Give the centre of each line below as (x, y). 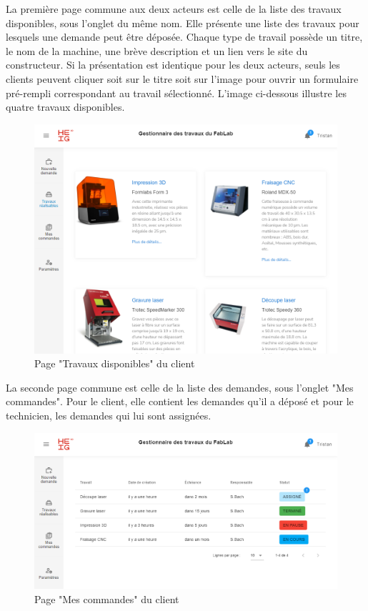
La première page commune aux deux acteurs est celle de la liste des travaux (174, 9)
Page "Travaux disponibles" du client (115, 363)
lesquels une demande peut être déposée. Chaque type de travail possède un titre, (184, 37)
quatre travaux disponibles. (65, 107)
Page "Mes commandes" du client (107, 598)
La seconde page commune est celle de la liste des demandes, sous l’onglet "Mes (180, 387)
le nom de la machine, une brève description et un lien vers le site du (157, 50)
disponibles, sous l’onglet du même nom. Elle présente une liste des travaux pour (183, 23)
